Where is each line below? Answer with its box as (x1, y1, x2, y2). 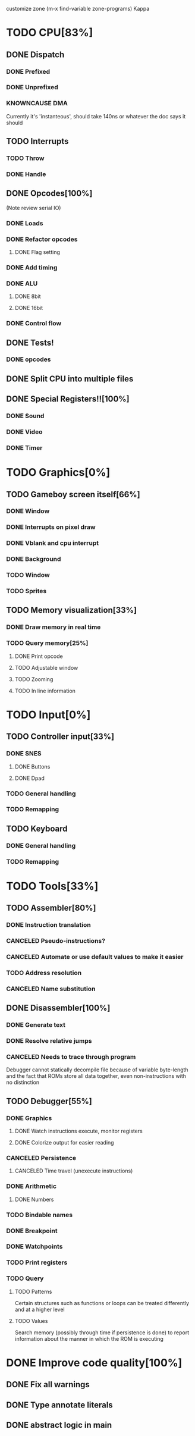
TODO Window (6, 571, 50, 579)
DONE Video (6, 428, 43, 436)
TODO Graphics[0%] (6, 466, 111, 479)
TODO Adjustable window (14, 664, 78, 671)
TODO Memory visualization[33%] (6, 605, 137, 615)
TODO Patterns (14, 1288, 52, 1295)
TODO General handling (6, 789, 76, 798)
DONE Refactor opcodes (6, 235, 78, 243)
